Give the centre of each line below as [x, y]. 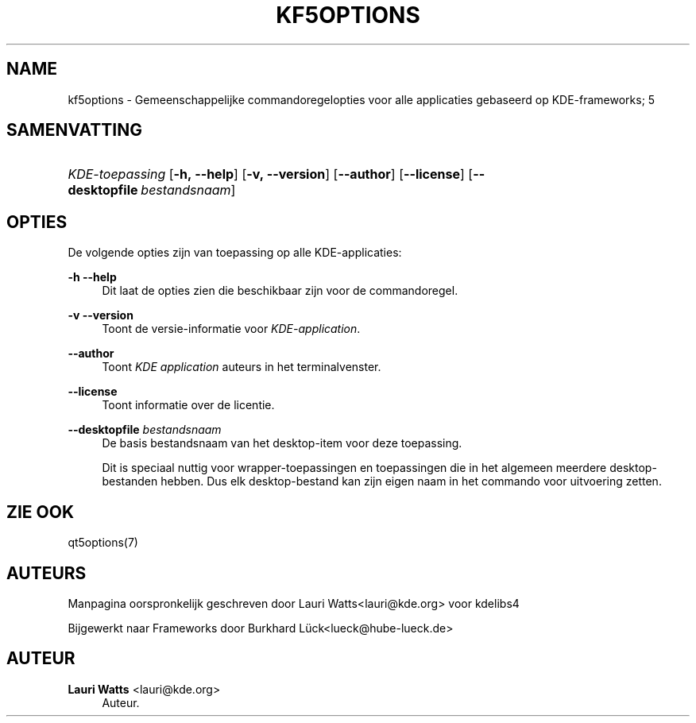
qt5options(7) [103, 543]
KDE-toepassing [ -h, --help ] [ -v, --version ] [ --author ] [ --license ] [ [271, 174]
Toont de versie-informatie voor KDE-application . [231, 329]
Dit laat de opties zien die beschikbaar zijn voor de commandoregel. [280, 291]
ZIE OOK [41, 512]
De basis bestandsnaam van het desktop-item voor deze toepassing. [282, 443]
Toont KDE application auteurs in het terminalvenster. [242, 367]
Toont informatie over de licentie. [188, 405]
